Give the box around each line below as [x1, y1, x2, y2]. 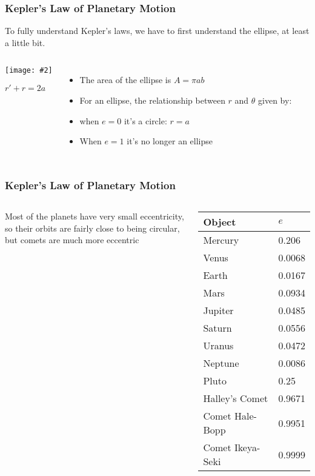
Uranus [203, 338, 234, 352]
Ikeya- [234, 440, 260, 454]
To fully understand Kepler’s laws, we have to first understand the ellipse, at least [5, 24, 310, 37]
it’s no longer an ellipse [127, 135, 213, 147]
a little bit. [5, 36, 45, 49]
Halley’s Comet [203, 391, 268, 405]
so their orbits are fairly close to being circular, [5, 221, 180, 234]
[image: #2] [5, 66, 53, 75]
